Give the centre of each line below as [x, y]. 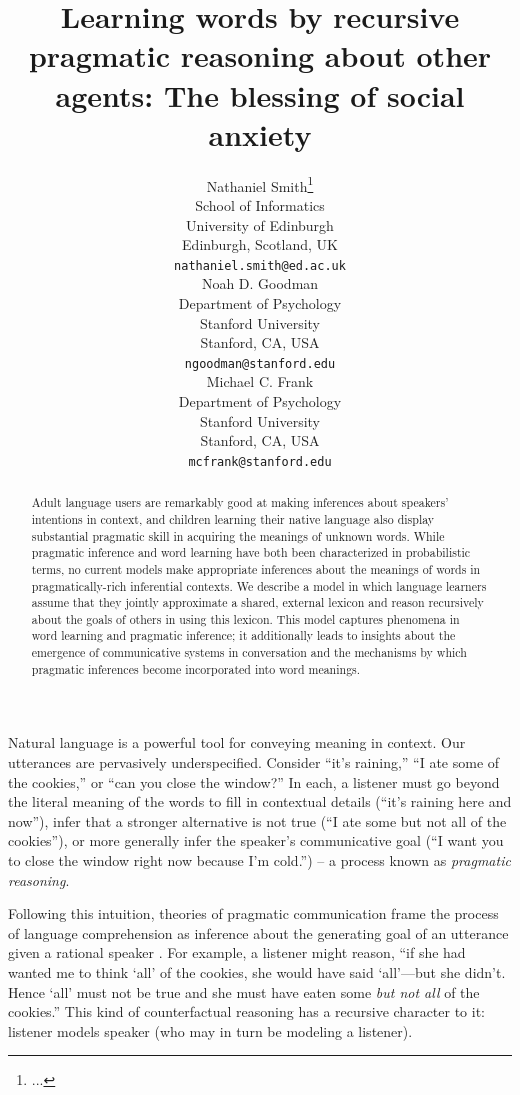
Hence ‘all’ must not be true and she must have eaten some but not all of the [244, 991]
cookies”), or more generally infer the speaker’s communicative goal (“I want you [256, 840]
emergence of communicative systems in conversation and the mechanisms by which [249, 652]
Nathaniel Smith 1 [260, 184]
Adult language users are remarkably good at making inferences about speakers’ [240, 502]
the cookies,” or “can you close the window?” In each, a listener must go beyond [254, 781]
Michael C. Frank [260, 381]
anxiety [260, 133]
